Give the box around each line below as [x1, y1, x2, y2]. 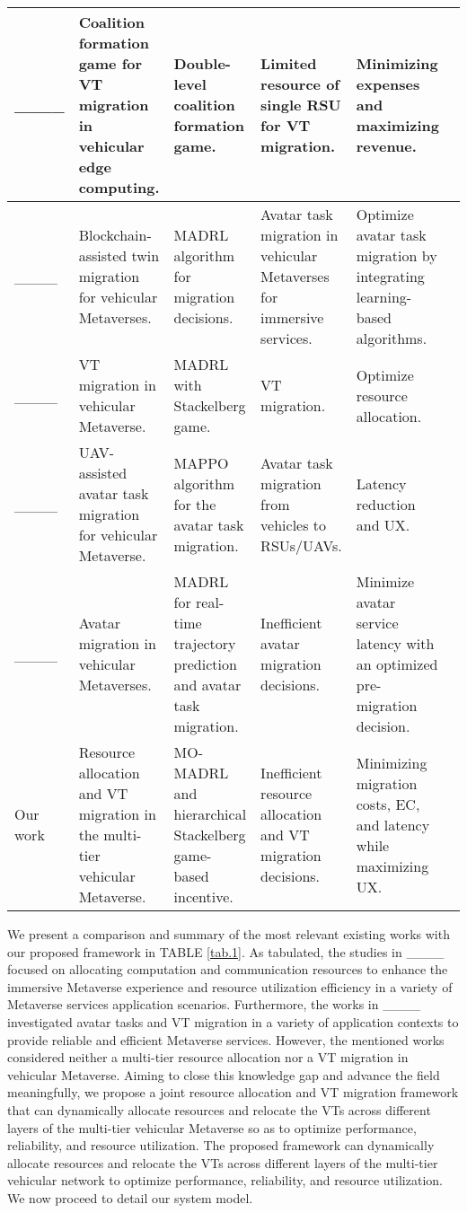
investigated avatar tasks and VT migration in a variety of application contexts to [7, 1012, 459, 1031]
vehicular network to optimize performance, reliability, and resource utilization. [7, 1171, 443, 1190]
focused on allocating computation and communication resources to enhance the [7, 960, 448, 979]
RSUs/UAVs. [260, 534, 342, 556]
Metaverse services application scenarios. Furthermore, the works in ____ [7, 995, 421, 1014]
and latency [356, 813, 430, 835]
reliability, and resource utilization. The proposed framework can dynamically [7, 1136, 435, 1155]
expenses [356, 74, 420, 94]
